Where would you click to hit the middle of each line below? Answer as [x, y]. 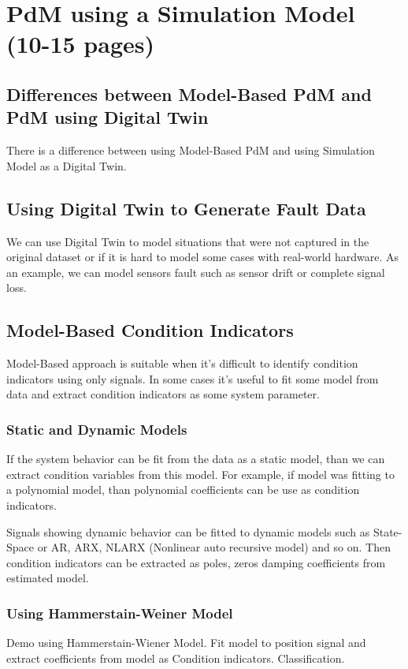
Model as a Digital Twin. [67, 165]
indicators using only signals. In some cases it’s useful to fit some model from [193, 378]
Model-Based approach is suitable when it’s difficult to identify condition [182, 363]
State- [388, 531]
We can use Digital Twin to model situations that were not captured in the [188, 241]
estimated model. [48, 578]
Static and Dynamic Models [97, 429]
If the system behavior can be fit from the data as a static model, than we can [196, 459]
